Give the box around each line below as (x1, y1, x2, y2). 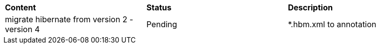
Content (5, 2, 36, 12)
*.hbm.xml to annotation (287, 19, 377, 29)
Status (146, 2, 172, 12)
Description (287, 2, 333, 12)
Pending (146, 19, 177, 29)
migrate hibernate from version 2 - (5, 14, 133, 24)
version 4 (5, 24, 40, 34)
